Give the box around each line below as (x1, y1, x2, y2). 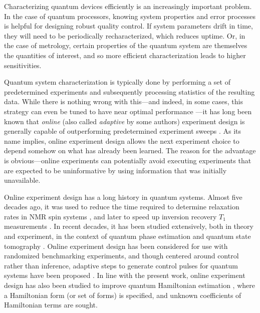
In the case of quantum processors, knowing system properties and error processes (4, 11, 255, 21)
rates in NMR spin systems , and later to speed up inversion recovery (4, 211, 217, 221)
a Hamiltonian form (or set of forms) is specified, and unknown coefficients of (4, 289, 241, 300)
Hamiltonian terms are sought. (4, 299, 98, 310)
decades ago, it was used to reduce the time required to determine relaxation (4, 201, 239, 212)
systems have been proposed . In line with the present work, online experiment (4, 270, 245, 280)
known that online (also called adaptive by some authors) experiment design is (4, 116, 245, 126)
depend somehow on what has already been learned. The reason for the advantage (4, 145, 256, 156)
